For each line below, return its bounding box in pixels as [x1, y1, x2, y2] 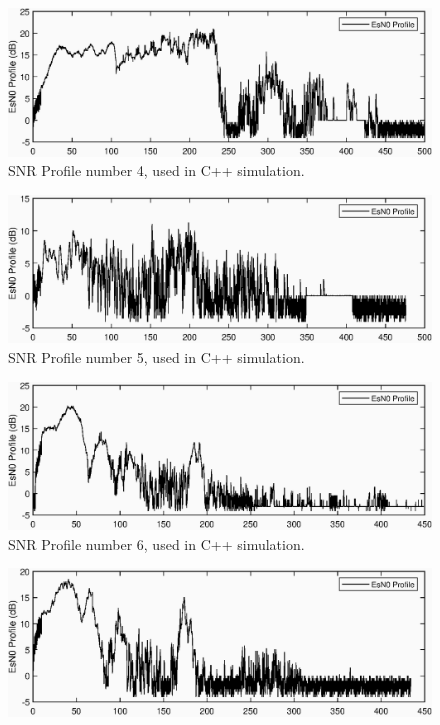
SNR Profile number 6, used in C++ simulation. [8, 533, 305, 554]
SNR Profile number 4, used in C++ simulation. [8, 160, 305, 181]
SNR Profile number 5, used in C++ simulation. [8, 347, 305, 368]
